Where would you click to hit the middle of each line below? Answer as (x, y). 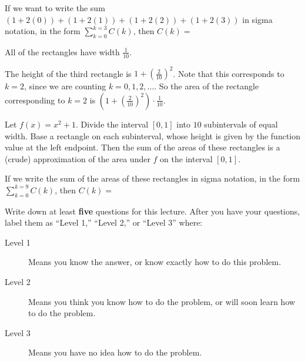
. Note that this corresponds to (229, 73)
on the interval (186, 158)
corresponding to (35, 100)
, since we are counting (65, 86)
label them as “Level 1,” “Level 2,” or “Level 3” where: (104, 222)
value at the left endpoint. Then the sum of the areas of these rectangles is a (143, 147)
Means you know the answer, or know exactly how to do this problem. (155, 262)
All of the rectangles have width (62, 51)
